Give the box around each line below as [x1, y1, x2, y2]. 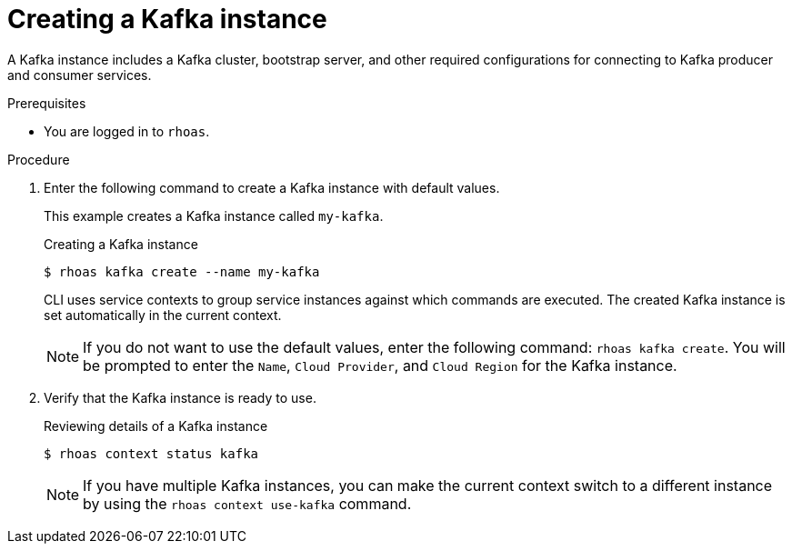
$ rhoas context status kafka [44, 446, 259, 461]
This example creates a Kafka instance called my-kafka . [44, 207, 384, 224]
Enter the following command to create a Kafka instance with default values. [44, 179, 500, 195]
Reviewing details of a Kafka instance [44, 417, 268, 434]
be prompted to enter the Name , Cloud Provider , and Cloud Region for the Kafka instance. [83, 356, 677, 375]
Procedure [7, 151, 70, 167]
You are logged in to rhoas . [44, 123, 210, 139]
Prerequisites [7, 95, 86, 111]
